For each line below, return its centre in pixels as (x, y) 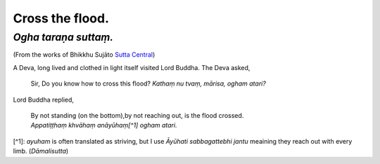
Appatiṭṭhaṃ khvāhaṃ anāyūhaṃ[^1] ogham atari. (104, 125)
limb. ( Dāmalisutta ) (41, 151)
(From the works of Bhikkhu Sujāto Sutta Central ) (84, 55)
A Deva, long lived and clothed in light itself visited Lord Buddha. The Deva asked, (132, 67)
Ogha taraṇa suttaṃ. (63, 37)
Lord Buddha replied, (43, 100)
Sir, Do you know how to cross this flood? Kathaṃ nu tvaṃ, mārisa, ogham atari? (148, 83)
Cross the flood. (61, 18)
